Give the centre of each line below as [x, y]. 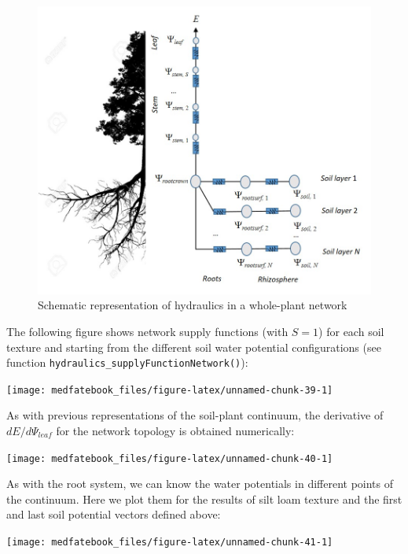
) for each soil [351, 331]
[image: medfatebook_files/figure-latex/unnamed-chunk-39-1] [170, 390]
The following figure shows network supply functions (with [147, 331]
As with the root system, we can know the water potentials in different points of [200, 484]
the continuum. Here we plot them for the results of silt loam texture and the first [204, 499]
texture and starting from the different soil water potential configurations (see [194, 347]
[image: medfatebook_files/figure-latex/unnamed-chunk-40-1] [170, 458]
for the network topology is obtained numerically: [175, 431]
